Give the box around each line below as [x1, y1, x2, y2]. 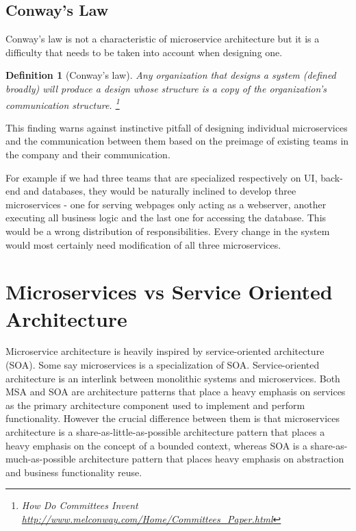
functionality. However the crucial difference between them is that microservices [5, 411, 340, 425]
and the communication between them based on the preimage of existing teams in [5, 134, 349, 148]
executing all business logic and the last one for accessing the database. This [5, 210, 327, 225]
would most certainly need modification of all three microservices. [5, 237, 281, 251]
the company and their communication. [5, 147, 170, 162]
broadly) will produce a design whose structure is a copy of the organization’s [5, 81, 327, 95]
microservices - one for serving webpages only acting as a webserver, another [5, 197, 327, 211]
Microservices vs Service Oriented [5, 277, 333, 306]
